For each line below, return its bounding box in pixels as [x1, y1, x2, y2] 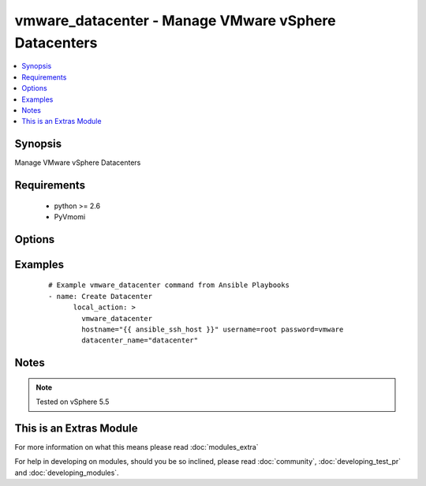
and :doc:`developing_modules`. [14, 468, 119, 477]
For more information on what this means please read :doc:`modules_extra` [14, 443, 260, 452]
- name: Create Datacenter [48, 292, 153, 301]
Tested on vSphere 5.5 [35, 397, 110, 406]
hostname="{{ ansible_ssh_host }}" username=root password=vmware [81, 324, 344, 334]
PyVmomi [54, 212, 86, 221]
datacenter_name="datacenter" [81, 336, 199, 345]
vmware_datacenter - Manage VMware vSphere [14, 12, 336, 29]
